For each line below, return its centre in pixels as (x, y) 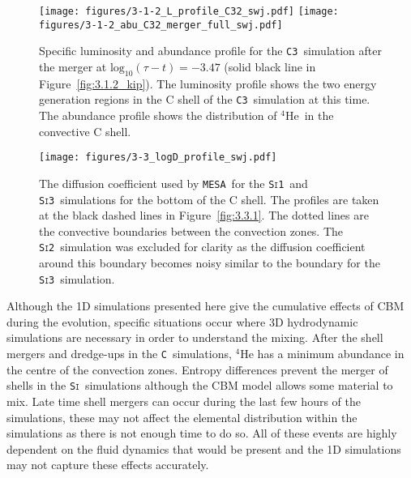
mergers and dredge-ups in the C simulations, (119, 354)
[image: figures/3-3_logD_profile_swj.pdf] (158, 158)
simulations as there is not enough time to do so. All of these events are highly (202, 433)
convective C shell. (85, 131)
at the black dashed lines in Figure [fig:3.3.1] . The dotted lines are (204, 215)
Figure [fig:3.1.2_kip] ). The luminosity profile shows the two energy (208, 83)
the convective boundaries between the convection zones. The (191, 230)
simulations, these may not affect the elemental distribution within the (182, 417)
